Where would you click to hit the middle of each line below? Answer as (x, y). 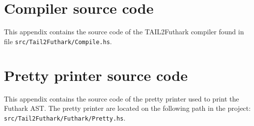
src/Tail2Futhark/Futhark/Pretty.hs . (65, 117)
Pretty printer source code (96, 75)
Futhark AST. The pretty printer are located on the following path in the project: (127, 108)
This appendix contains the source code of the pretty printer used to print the (122, 98)
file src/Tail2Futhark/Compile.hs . (58, 41)
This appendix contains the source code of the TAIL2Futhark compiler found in (124, 32)
